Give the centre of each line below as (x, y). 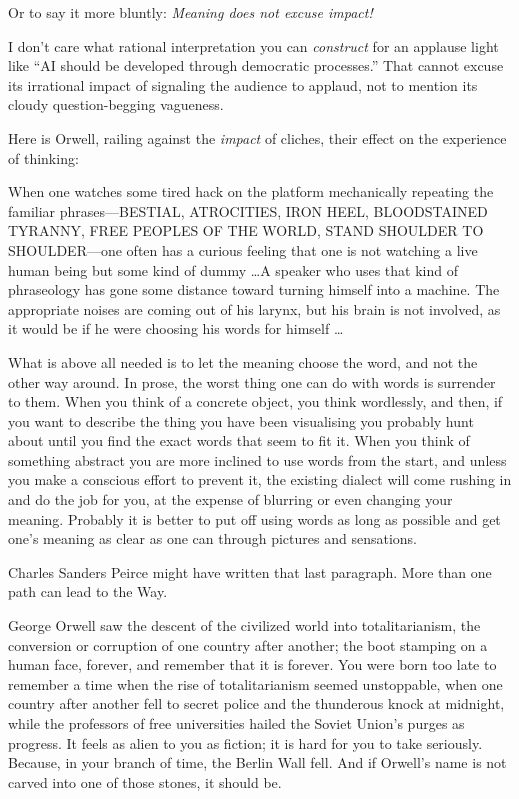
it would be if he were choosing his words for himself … (176, 328)
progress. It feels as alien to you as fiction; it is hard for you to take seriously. (245, 742)
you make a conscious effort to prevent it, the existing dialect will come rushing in (260, 479)
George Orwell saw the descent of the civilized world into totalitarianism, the (244, 625)
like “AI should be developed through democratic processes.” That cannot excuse (256, 65)
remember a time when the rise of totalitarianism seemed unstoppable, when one (255, 683)
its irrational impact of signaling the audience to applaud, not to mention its (243, 84)
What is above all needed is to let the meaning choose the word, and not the (243, 361)
